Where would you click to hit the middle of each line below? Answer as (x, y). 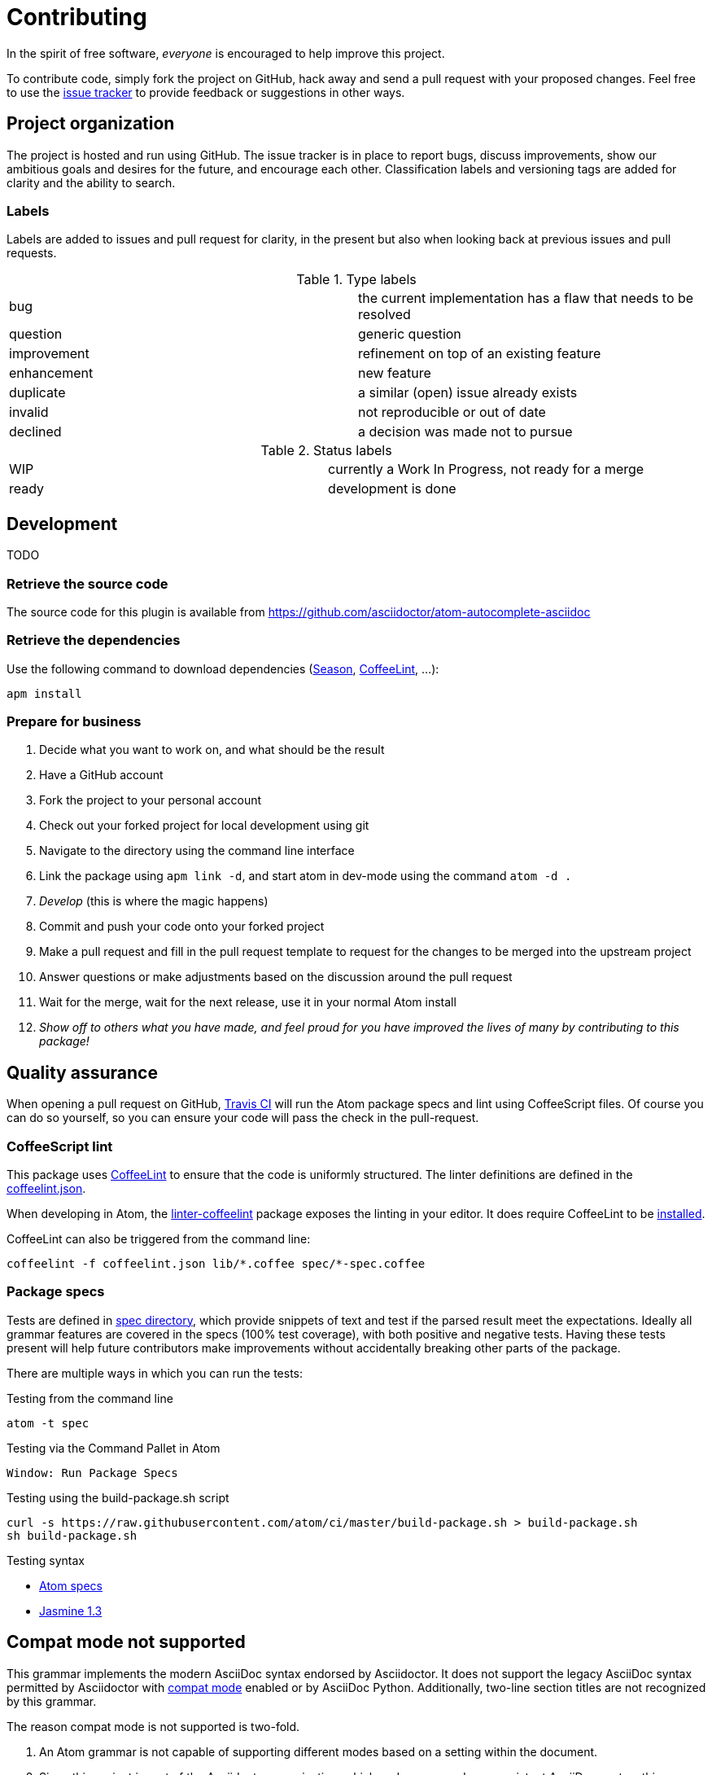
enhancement (51, 373)
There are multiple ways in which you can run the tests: (155, 1373)
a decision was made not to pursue (465, 432)
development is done (392, 489)
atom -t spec (48, 1423)
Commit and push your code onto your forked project (182, 927)
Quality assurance (82, 1072)
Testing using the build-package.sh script (118, 1497)
